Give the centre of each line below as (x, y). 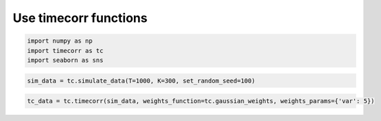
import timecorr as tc (65, 51)
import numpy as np (60, 41)
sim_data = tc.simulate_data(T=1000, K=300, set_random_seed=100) (141, 80)
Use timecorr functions (80, 18)
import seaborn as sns (65, 60)
